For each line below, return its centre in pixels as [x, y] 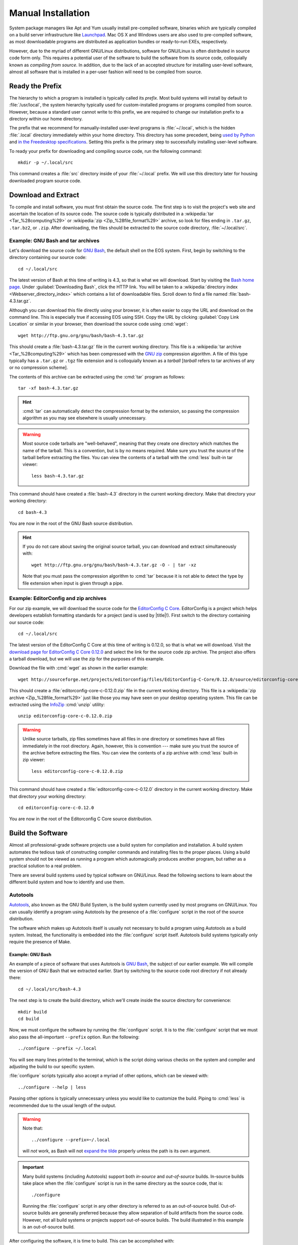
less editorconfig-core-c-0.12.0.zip [77, 771]
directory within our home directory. [46, 119]
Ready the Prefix [36, 86]
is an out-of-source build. [49, 1227]
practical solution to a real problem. [45, 866]
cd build [29, 1019]
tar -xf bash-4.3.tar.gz [48, 388]
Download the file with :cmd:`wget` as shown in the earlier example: [79, 668]
